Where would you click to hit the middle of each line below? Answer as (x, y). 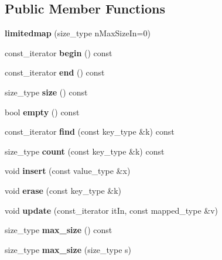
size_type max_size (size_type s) (68, 249)
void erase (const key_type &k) (63, 190)
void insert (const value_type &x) (68, 171)
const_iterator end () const (55, 72)
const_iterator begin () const (59, 52)
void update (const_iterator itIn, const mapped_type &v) (112, 210)
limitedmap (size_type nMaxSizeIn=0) (78, 33)
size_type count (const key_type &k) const (85, 151)
